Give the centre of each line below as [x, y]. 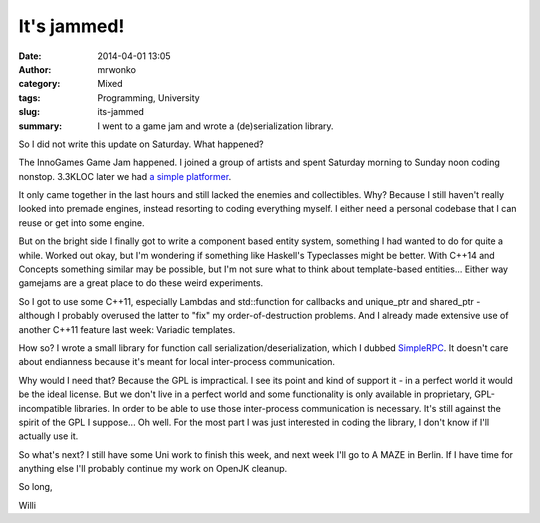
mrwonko [117, 69]
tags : [29, 97]
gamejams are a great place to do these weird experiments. [141, 283]
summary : [40, 126]
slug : [29, 112]
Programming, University [148, 97]
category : [39, 84]
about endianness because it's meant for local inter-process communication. [176, 362]
